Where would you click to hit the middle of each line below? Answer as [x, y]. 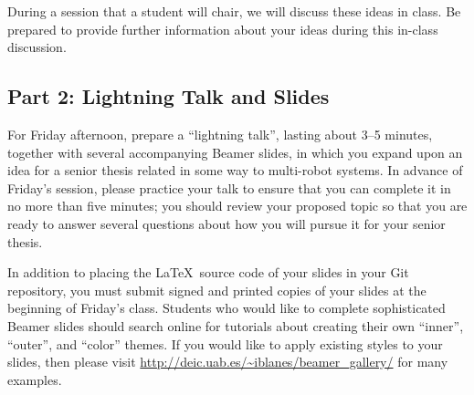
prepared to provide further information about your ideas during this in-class [223, 29]
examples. [35, 379]
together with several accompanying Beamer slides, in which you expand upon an [235, 152]
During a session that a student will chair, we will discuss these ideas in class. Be [234, 11]
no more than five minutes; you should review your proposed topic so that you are [237, 206]
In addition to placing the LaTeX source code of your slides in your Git [208, 272]
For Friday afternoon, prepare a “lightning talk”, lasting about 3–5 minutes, [220, 134]
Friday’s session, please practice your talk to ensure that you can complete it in [229, 187]
